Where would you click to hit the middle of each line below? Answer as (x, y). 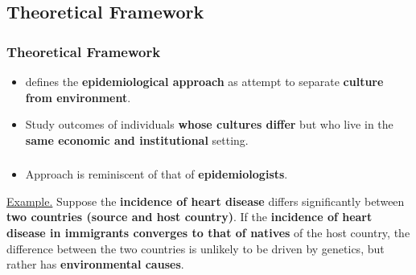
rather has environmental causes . (95, 264)
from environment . (78, 97)
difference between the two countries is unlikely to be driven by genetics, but (196, 248)
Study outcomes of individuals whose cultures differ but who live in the (209, 124)
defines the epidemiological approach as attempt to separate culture (204, 81)
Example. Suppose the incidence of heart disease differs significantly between (206, 201)
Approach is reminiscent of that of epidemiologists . (157, 174)
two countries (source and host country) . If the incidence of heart (189, 217)
